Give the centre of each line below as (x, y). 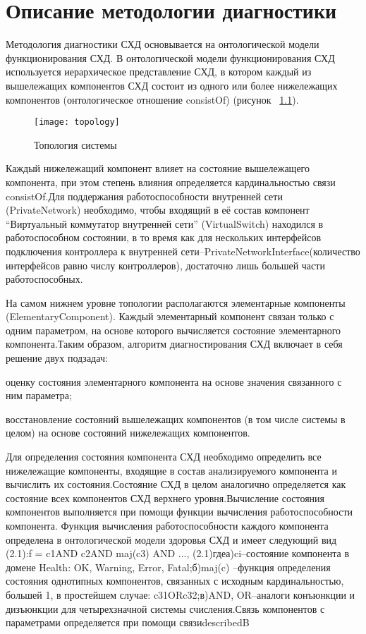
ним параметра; (39, 395)
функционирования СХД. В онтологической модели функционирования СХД (170, 57)
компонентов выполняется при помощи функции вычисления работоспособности (179, 512)
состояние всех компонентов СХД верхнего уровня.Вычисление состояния (165, 498)
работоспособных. (44, 279)
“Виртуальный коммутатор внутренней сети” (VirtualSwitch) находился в (165, 223)
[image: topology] (77, 122)
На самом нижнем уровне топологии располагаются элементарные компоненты (176, 302)
